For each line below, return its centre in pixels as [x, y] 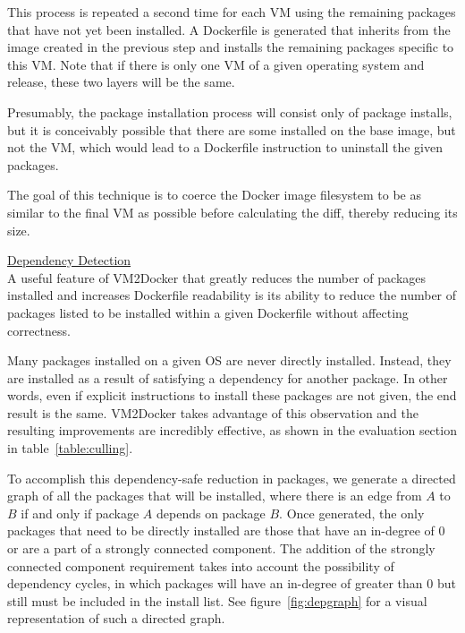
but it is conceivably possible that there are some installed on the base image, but [232, 129]
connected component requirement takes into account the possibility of [201, 565]
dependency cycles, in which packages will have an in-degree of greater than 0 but [232, 583]
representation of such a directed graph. [116, 618]
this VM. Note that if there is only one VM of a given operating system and [216, 64]
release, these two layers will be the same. [121, 82]
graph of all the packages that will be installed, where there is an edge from [215, 496]
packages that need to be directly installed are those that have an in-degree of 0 [226, 530]
